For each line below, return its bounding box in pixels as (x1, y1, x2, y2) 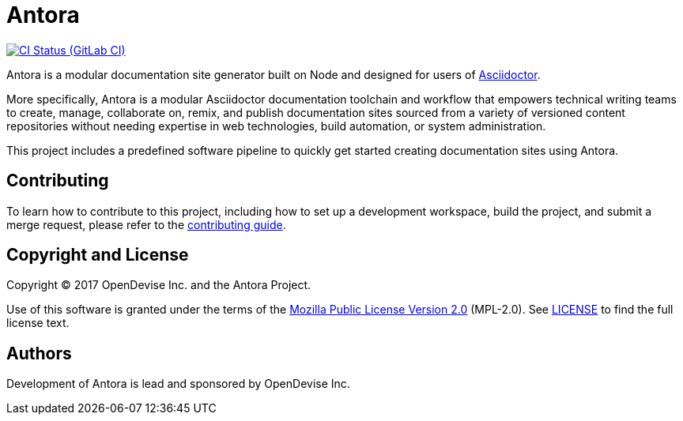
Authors (6, 343, 72, 363)
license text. (6, 316, 70, 330)
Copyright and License (6, 245, 189, 265)
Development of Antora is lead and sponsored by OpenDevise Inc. (6, 377, 350, 391)
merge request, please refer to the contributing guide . (6, 217, 286, 231)
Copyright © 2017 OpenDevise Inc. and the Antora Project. (6, 278, 311, 292)
